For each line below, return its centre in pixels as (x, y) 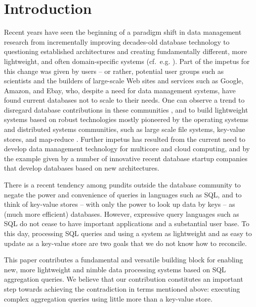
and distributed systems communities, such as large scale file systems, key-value (125, 129)
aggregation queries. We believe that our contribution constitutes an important (124, 279)
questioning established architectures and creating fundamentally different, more (126, 51)
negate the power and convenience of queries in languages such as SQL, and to (123, 194)
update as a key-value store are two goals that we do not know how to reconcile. (126, 243)
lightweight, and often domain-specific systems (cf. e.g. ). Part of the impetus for (127, 61)
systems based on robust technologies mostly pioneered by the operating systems (126, 119)
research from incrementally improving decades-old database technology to (117, 41)
